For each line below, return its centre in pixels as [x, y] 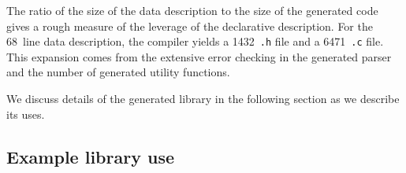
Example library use [90, 156]
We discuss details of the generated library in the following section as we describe [203, 99]
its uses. [26, 114]
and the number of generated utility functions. [118, 72]
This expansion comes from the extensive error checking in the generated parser [199, 56]
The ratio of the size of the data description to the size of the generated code [192, 10]
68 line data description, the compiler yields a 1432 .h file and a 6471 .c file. [195, 41]
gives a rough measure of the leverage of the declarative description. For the [190, 26]
